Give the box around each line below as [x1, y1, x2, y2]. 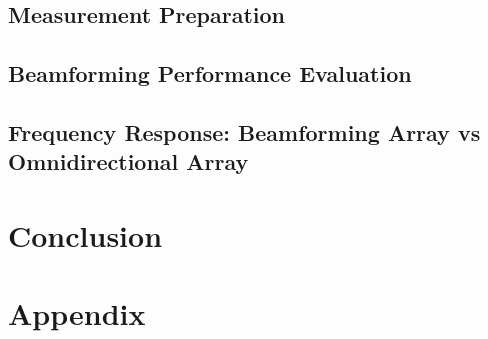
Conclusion [8, 214, 163, 255]
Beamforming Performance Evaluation [8, 58, 412, 89]
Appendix [8, 293, 146, 334]
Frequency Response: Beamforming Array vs [8, 116, 481, 147]
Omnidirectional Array [8, 146, 249, 177]
